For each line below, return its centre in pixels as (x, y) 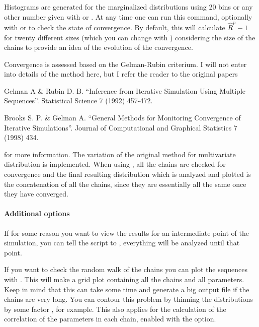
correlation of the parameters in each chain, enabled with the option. (110, 319)
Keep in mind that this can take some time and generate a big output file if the (127, 289)
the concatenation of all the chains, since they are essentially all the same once (125, 184)
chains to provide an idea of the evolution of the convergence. (99, 47)
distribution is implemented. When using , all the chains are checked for (115, 164)
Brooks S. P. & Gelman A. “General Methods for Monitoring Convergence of (122, 118)
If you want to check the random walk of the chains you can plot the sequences (126, 269)
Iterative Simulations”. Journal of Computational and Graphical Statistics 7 (121, 127)
